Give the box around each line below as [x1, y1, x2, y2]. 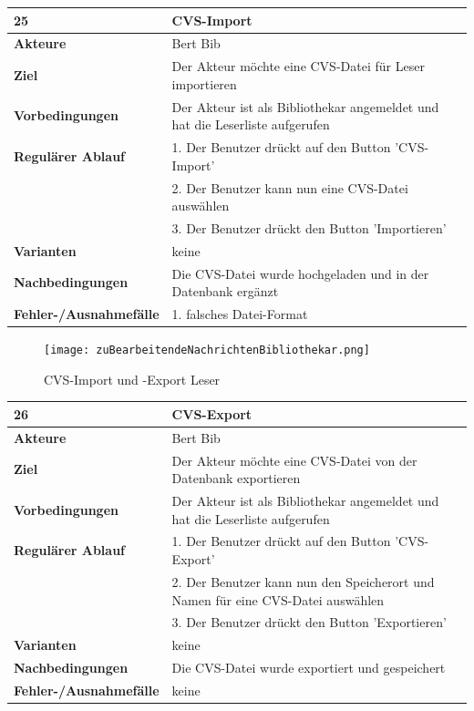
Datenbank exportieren [171, 469, 301, 488]
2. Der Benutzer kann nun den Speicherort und [171, 572, 435, 591]
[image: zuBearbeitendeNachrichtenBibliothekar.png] [44, 344, 370, 357]
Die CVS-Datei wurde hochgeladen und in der [171, 263, 429, 283]
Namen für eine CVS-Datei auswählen [171, 590, 385, 609]
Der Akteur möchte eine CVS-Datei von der [171, 450, 417, 469]
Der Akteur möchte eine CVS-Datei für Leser [171, 57, 425, 76]
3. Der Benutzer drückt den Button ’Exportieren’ [171, 613, 447, 632]
